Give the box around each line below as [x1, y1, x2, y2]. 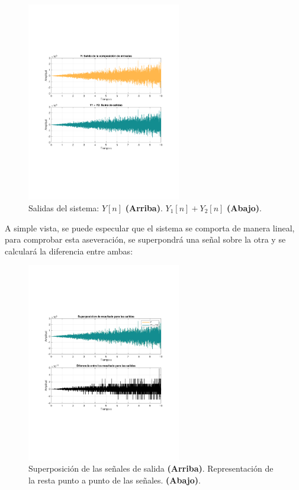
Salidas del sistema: [28, 201, 99, 214]
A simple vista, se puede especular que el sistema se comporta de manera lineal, [5, 221, 295, 234]
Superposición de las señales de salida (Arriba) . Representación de [28, 462, 274, 475]
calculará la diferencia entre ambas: [5, 244, 133, 257]
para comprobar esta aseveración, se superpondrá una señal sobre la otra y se [5, 233, 286, 246]
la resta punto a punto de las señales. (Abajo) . [28, 473, 201, 486]
